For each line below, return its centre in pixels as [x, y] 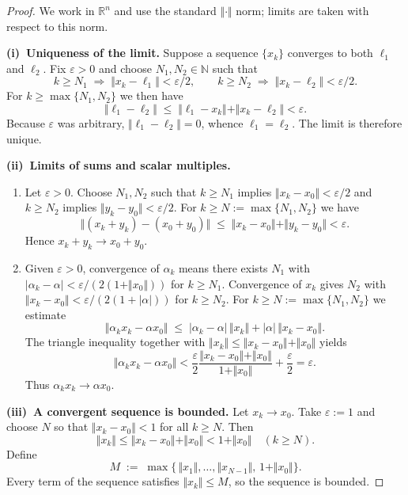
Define [22, 453]
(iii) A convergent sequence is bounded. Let [128, 411]
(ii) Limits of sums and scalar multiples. [119, 165]
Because [26, 122]
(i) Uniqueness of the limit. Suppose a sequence [132, 53]
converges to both [330, 53]
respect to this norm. [57, 26]
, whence [222, 122]
